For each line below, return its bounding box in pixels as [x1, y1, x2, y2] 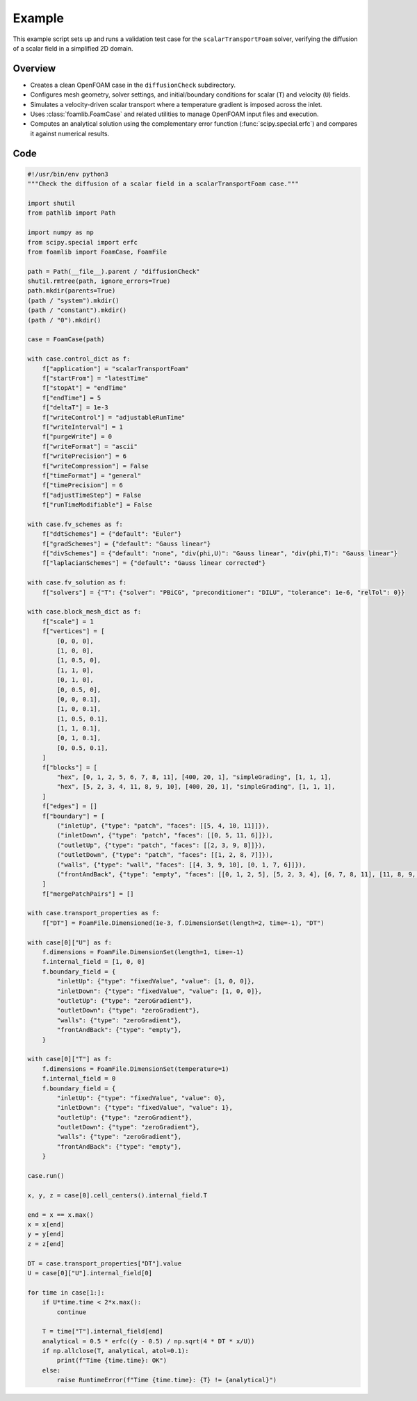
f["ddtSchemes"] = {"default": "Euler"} [42, 530, 182, 538]
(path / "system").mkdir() [27, 296, 120, 304]
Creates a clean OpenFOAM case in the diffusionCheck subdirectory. [30, 81, 236, 89]
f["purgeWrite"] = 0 [42, 433, 113, 441]
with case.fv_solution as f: [27, 579, 127, 587]
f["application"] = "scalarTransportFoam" [42, 365, 189, 372]
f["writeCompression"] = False [42, 462, 149, 470]
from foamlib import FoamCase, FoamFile [27, 247, 167, 256]
